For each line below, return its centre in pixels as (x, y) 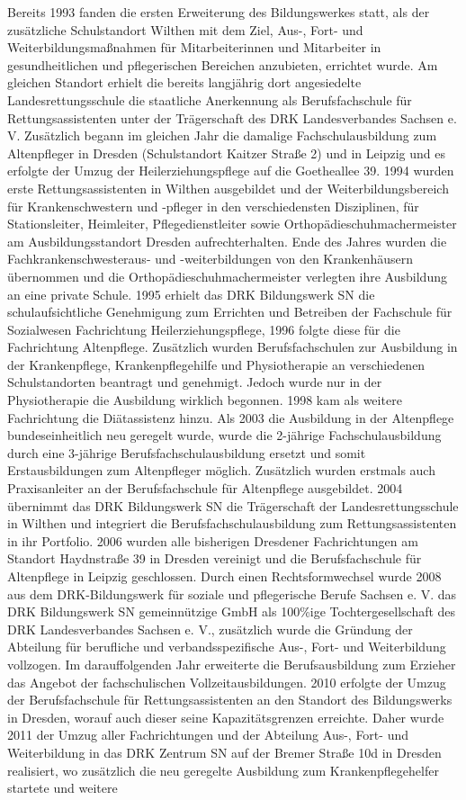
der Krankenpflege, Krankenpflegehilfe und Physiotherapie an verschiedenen (216, 364)
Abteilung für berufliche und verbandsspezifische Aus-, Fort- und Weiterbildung (227, 647)
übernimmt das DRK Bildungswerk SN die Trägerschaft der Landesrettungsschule (233, 505)
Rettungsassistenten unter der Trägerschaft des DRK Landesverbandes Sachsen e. (232, 117)
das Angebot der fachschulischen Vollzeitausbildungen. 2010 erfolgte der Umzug (227, 682)
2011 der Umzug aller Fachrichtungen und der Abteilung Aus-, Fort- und (208, 735)
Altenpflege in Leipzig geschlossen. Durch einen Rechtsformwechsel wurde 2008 (224, 576)
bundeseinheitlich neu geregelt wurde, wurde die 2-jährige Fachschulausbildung (224, 435)
